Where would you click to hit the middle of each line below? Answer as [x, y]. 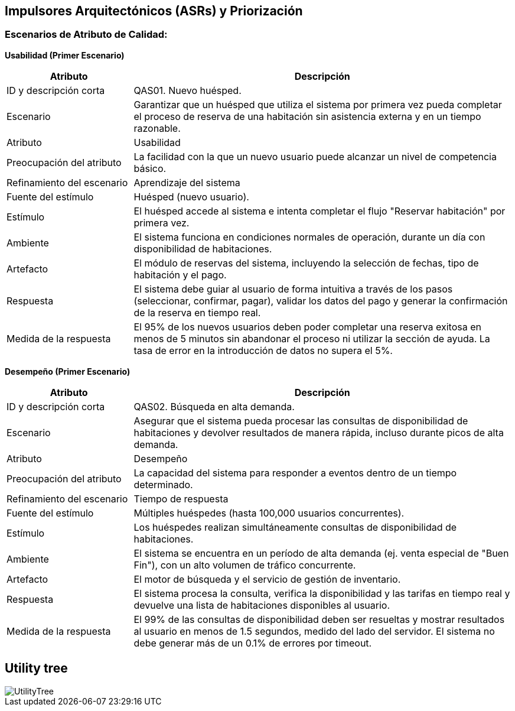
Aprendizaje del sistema [187, 182]
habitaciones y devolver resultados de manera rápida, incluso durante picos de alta [319, 432]
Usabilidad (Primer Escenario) [65, 55]
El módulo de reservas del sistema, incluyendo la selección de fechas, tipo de [306, 263]
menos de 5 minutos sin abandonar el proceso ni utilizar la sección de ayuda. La [312, 338]
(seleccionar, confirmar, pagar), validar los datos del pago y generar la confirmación [321, 301]
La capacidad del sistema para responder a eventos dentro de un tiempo [295, 473]
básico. [150, 168]
